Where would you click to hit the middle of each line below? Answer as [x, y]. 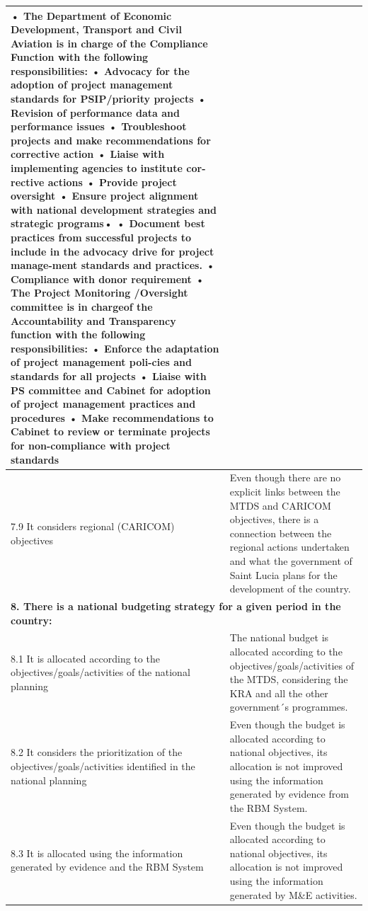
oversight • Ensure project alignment [105, 196]
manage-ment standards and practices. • [113, 265]
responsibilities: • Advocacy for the [100, 70]
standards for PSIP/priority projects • [109, 99]
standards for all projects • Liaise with [109, 376]
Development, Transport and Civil [96, 29]
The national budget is [279, 637]
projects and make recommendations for [111, 140]
